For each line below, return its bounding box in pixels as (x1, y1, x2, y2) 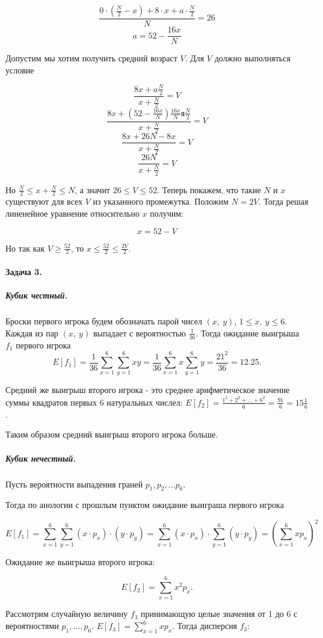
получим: (150, 206, 183, 219)
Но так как (5, 241, 45, 254)
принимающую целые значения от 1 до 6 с (141, 607, 298, 620)
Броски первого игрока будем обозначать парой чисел (5, 315, 202, 327)
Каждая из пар (5, 326, 58, 339)
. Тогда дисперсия (172, 619, 238, 632)
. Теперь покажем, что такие (157, 183, 261, 196)
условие (5, 63, 34, 76)
